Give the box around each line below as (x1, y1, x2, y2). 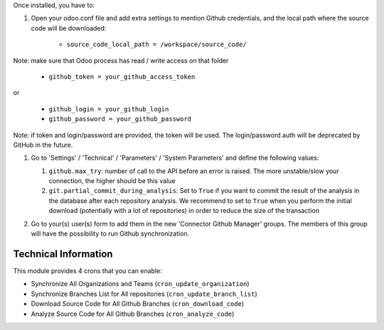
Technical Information (13, 248, 113, 260)
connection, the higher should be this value (48, 177, 176, 185)
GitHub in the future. (13, 141, 73, 149)
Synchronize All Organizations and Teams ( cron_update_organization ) (31, 280, 250, 288)
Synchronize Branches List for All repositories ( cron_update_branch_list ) (31, 290, 257, 298)
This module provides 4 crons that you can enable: (13, 266, 163, 275)
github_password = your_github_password (48, 115, 192, 123)
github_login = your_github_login (48, 105, 169, 113)
